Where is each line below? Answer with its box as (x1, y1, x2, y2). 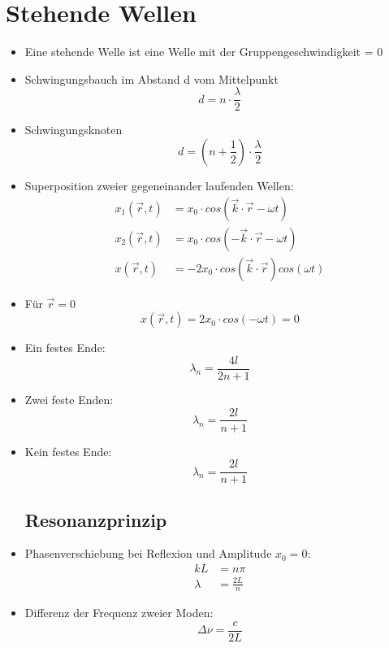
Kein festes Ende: (24, 442, 112, 459)
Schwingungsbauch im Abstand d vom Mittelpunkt (24, 70, 279, 87)
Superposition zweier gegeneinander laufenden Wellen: (24, 176, 294, 194)
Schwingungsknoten (24, 121, 123, 138)
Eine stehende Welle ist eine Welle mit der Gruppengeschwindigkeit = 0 (24, 43, 383, 60)
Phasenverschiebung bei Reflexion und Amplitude (24, 545, 272, 562)
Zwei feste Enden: (24, 390, 114, 407)
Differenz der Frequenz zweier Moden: (24, 604, 214, 621)
